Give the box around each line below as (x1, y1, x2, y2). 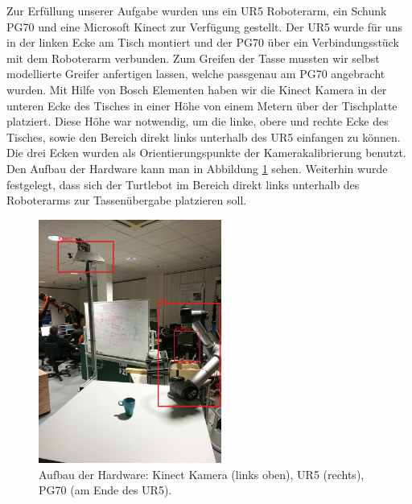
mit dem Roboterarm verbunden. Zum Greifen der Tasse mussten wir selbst (6, 49, 380, 66)
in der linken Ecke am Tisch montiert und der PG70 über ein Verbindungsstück (6, 34, 399, 51)
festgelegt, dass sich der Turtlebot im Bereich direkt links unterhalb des (6, 176, 360, 192)
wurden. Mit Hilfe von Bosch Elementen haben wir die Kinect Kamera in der (6, 81, 387, 97)
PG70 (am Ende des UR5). (39, 481, 172, 498)
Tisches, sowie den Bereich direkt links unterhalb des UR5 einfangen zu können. (6, 128, 401, 145)
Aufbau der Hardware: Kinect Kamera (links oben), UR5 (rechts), (39, 465, 365, 482)
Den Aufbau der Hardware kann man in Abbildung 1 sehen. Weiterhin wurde (6, 159, 388, 176)
